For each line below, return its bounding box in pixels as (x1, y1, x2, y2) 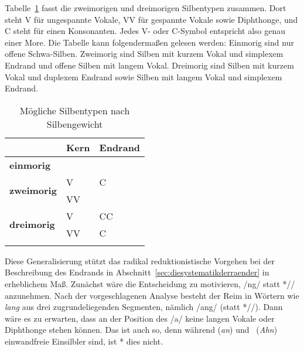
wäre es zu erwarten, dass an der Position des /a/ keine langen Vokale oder (5, 312, 275, 324)
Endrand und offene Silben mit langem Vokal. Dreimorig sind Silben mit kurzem (5, 59, 294, 71)
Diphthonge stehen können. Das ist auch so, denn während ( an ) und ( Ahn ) (5, 323, 278, 336)
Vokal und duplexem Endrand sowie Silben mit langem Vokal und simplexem (5, 70, 282, 83)
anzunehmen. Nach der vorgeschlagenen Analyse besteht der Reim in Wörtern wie (5, 289, 299, 301)
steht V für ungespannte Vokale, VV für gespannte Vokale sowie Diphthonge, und (5, 13, 298, 25)
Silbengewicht (46, 117, 103, 131)
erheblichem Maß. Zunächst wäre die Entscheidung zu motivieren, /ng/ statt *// (5, 277, 295, 289)
